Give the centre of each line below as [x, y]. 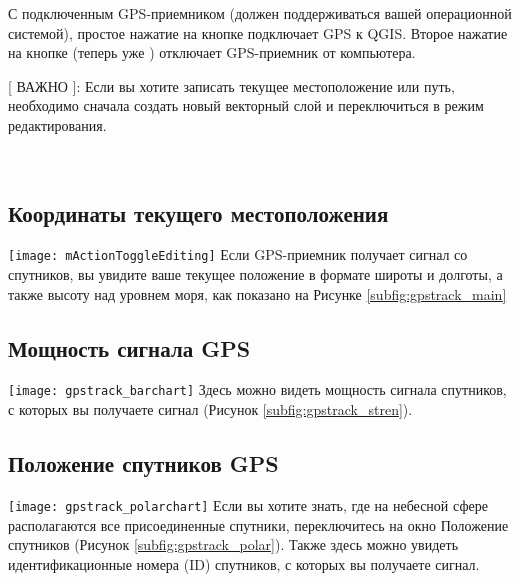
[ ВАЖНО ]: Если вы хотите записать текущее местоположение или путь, [231, 85]
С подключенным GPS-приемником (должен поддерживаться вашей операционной [260, 13]
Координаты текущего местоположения [198, 212]
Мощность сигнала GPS [129, 347]
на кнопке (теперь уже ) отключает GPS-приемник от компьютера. [212, 52]
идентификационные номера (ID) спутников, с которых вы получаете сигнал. [244, 563]
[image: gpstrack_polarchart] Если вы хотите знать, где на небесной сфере [248, 504]
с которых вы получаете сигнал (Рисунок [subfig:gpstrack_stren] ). [210, 409]
